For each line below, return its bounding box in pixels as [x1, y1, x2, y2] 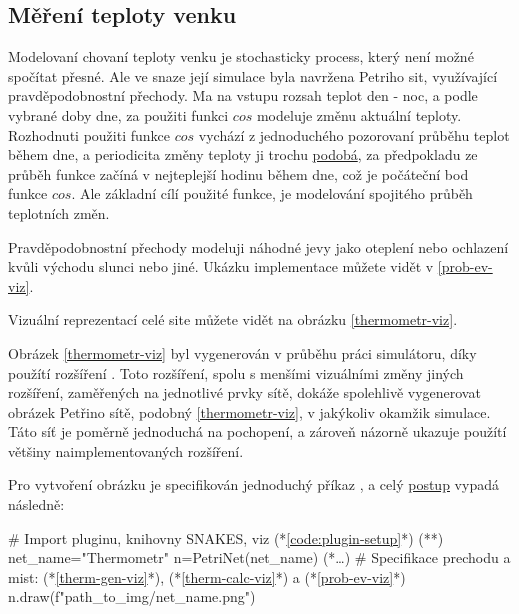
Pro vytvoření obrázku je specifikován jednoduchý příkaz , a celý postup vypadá [8, 474, 499, 495]
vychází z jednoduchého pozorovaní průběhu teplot [198, 124, 510, 145]
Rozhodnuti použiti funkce [8, 124, 171, 145]
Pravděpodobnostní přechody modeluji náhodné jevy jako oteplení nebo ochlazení [8, 236, 509, 257]
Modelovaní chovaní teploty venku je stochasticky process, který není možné [8, 46, 474, 67]
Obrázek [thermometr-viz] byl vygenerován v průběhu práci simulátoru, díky [8, 342, 477, 363]
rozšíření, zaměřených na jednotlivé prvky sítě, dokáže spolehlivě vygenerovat [8, 382, 481, 403]
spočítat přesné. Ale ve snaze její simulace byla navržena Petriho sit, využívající [8, 65, 498, 86]
